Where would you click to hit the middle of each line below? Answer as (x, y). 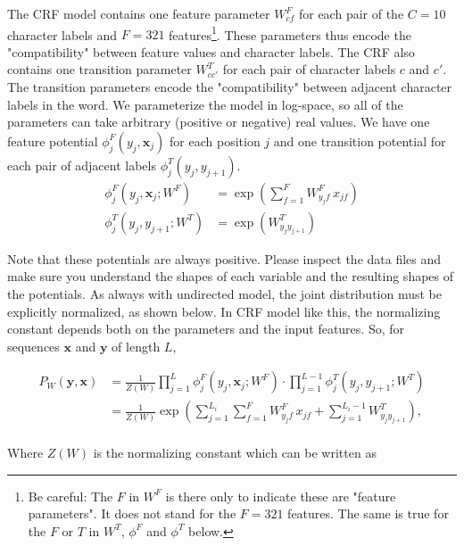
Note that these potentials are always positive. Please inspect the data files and (224, 258)
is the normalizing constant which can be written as (235, 453)
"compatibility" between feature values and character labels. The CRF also (211, 51)
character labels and (62, 34)
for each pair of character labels (309, 69)
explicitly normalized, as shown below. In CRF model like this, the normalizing (224, 311)
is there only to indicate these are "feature (281, 496)
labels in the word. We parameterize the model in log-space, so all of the (205, 104)
